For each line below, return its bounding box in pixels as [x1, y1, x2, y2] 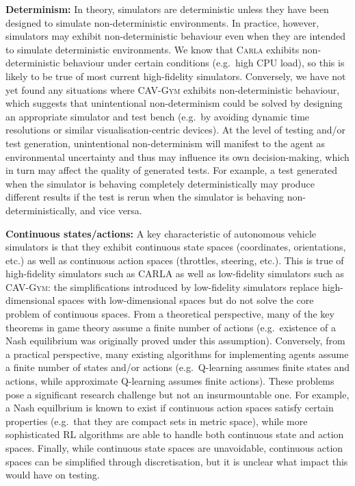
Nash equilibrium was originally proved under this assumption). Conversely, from [5, 333, 345, 348]
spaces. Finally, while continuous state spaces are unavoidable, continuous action [5, 441, 343, 455]
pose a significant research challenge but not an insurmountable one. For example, [5, 387, 350, 401]
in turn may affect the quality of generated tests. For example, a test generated [5, 163, 338, 177]
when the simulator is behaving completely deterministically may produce [5, 176, 315, 190]
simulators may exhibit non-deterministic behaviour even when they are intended [5, 29, 346, 43]
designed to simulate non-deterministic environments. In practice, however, [5, 15, 319, 29]
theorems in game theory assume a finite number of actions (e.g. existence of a [5, 320, 337, 334]
